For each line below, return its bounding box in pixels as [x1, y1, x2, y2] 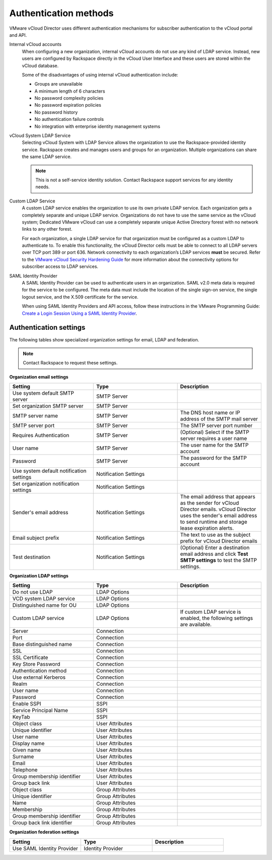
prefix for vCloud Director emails [180, 538, 258, 545]
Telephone [12, 766, 38, 773]
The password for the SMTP [180, 455, 247, 462]
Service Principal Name [12, 707, 68, 714]
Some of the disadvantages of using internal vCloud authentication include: [22, 71, 178, 78]
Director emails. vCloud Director [180, 506, 256, 513]
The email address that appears [180, 493, 255, 500]
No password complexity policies [34, 95, 104, 101]
